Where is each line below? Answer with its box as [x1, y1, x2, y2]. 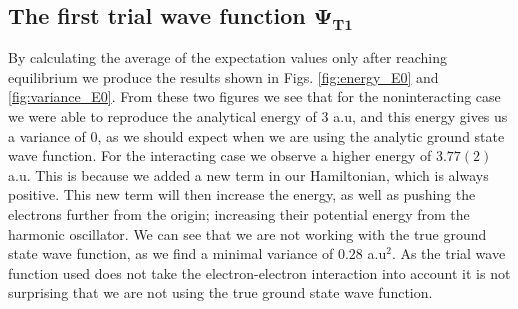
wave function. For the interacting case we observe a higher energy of [8, 145, 432, 166]
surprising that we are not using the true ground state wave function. [8, 282, 433, 303]
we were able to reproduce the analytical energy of [8, 105, 317, 126]
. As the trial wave [391, 243, 506, 264]
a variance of [8, 125, 86, 146]
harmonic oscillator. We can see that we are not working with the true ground [8, 223, 487, 244]
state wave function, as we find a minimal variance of [8, 243, 334, 264]
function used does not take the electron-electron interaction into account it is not [8, 262, 511, 283]
